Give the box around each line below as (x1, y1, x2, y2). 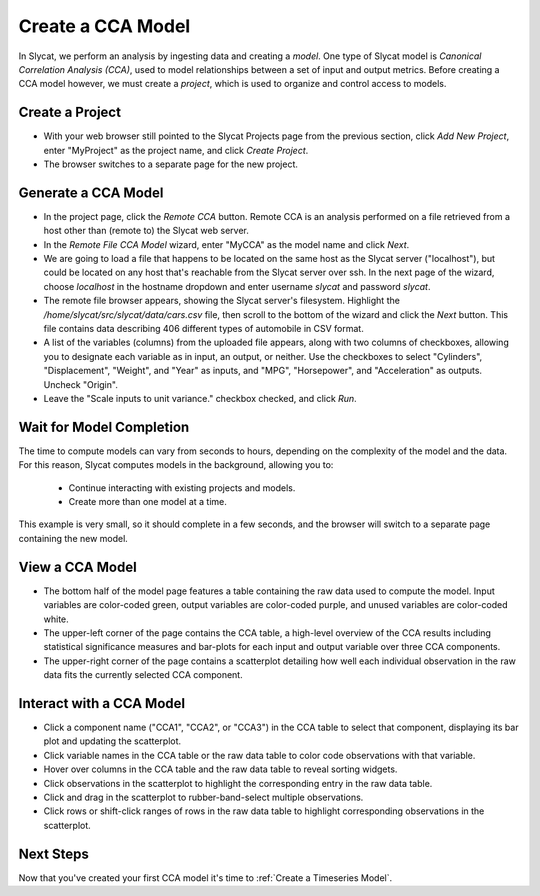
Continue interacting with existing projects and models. (68, 481, 296, 494)
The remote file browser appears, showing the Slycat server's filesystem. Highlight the (43, 295, 400, 307)
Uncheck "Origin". (43, 378, 119, 390)
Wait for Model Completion (18, 418, 190, 435)
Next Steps (18, 845, 89, 862)
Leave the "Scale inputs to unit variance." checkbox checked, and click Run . (43, 393, 357, 404)
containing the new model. (18, 532, 129, 544)
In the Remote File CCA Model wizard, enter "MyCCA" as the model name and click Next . (43, 238, 410, 250)
